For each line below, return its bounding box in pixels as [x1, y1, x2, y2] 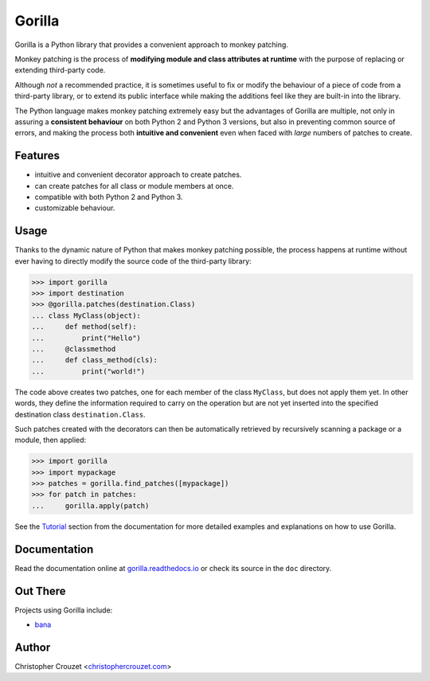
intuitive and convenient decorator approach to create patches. [34, 170, 242, 179]
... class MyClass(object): [31, 311, 141, 320]
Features [14, 149, 60, 162]
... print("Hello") [31, 333, 141, 342]
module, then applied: [14, 435, 87, 445]
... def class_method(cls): [31, 355, 158, 365]
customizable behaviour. [34, 203, 115, 213]
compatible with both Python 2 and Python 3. [34, 192, 183, 202]
